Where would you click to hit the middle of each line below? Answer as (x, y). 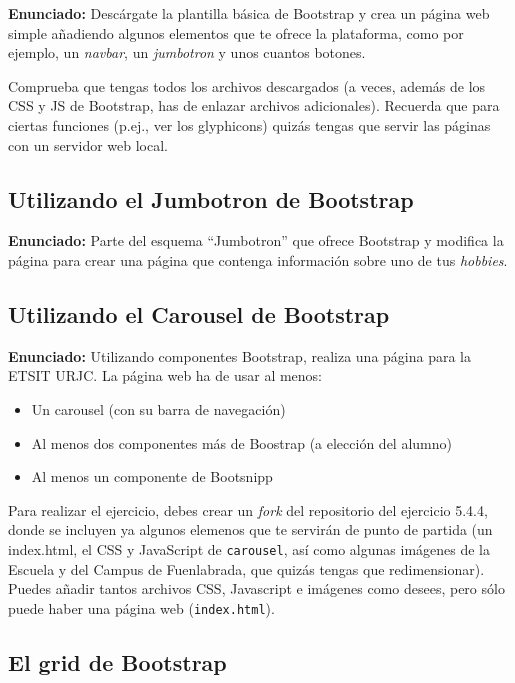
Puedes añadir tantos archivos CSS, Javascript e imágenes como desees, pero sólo (256, 588)
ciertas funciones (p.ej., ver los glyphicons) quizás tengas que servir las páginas (249, 124)
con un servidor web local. (88, 144)
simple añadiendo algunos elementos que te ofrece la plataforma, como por (236, 32)
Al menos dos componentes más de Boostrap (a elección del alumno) (241, 442)
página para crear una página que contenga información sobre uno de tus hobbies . (258, 259)
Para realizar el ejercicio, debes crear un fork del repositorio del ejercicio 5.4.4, (248, 509)
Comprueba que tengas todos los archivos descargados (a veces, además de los (247, 85)
